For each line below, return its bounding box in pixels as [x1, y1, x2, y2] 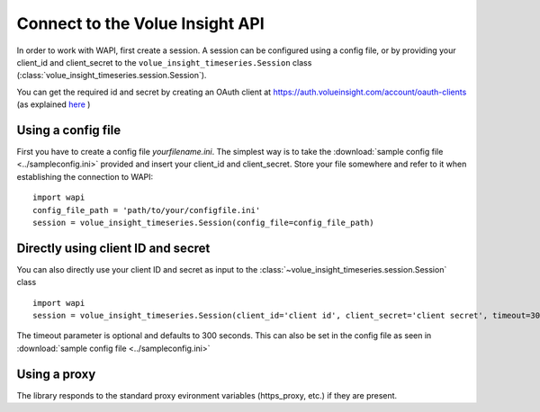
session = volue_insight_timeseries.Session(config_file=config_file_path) [32, 217, 374, 228]
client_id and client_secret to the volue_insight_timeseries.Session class [16, 57, 312, 67]
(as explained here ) [16, 99, 91, 110]
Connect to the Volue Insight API [16, 13, 265, 33]
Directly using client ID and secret [16, 240, 211, 255]
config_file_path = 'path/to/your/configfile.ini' [32, 205, 261, 215]
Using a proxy [16, 366, 96, 381]
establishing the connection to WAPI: [16, 171, 154, 182]
